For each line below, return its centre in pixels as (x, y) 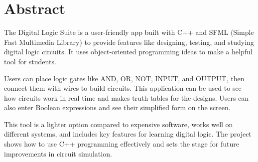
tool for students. (30, 61)
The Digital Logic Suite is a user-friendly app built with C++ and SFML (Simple (129, 32)
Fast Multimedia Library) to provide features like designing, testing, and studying (129, 42)
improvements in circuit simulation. (58, 153)
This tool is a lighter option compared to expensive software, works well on (119, 124)
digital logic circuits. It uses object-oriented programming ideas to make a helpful (128, 52)
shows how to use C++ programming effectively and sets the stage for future (122, 144)
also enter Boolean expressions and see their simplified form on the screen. (117, 107)
